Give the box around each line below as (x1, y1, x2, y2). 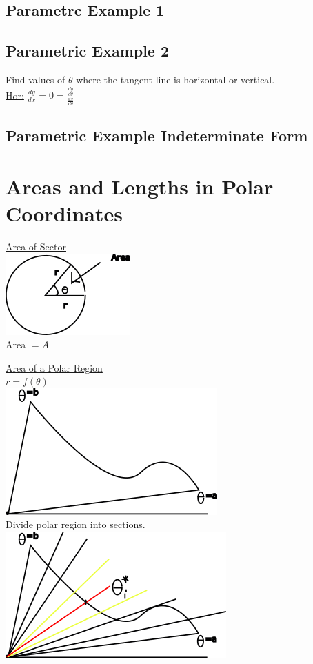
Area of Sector (6, 239, 66, 253)
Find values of (6, 72, 65, 86)
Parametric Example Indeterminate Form (6, 125, 308, 146)
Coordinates (6, 199, 123, 227)
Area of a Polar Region (6, 360, 103, 374)
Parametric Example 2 (6, 40, 170, 61)
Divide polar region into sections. (6, 517, 145, 532)
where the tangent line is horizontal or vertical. (76, 72, 275, 86)
